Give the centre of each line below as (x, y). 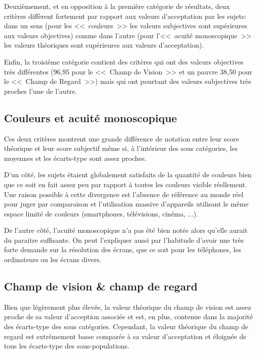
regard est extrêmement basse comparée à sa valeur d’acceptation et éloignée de (125, 336)
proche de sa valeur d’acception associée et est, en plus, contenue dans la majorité (128, 317)
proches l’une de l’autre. (41, 91)
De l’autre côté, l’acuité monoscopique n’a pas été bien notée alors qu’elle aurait (126, 230)
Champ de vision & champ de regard (101, 286)
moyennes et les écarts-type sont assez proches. (75, 158)
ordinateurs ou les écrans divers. (53, 259)
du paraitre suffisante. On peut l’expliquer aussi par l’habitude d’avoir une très (124, 240)
